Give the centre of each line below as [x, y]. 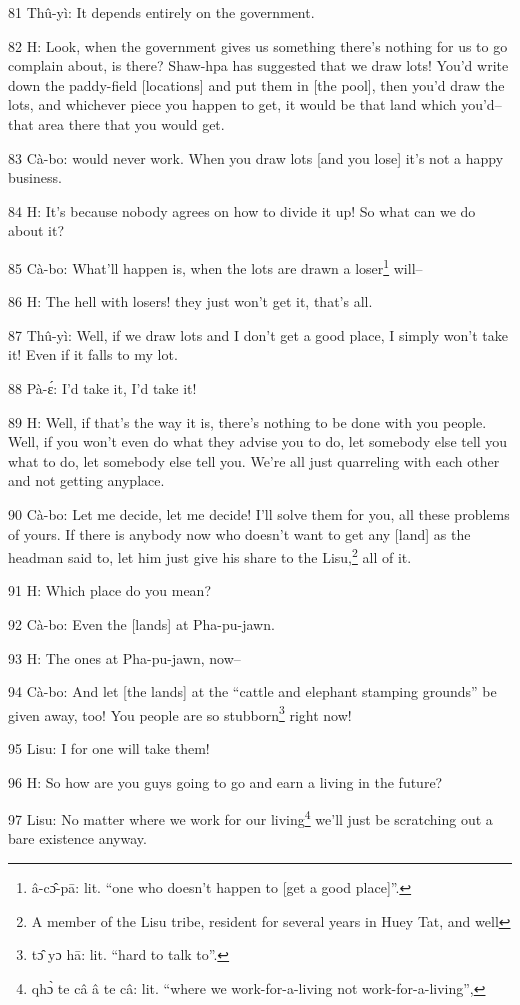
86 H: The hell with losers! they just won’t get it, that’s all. [190, 301]
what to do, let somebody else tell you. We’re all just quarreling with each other [254, 460]
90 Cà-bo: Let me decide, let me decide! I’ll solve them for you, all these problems [259, 513]
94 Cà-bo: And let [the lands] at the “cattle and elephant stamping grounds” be [252, 691]
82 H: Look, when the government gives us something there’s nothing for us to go [258, 45]
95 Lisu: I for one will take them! [109, 748]
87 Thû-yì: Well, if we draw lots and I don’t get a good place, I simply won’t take [258, 334]
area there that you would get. [131, 123]
